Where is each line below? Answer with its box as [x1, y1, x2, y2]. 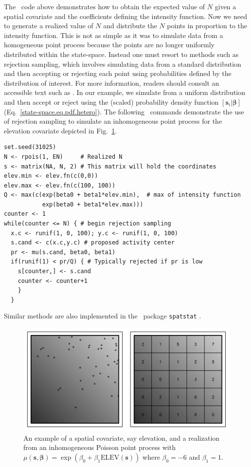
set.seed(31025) [4, 144, 56, 151]
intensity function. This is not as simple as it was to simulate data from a [4, 30, 223, 40]
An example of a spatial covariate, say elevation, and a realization [23, 432, 220, 443]
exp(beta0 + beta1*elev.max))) [42, 201, 143, 208]
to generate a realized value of [4, 20, 93, 31]
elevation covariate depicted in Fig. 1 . [4, 125, 117, 135]
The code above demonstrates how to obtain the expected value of [4, 1, 205, 11]
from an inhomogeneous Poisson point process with [23, 442, 176, 452]
